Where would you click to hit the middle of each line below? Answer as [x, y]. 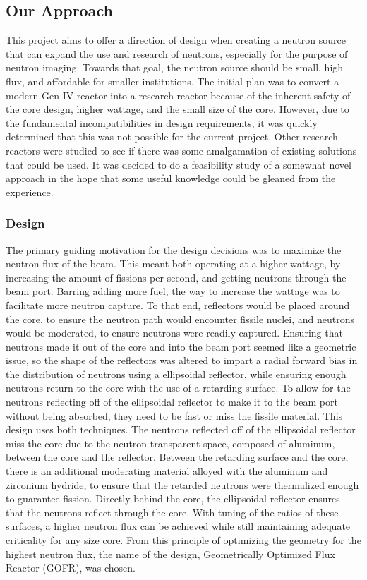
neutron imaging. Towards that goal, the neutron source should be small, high [175, 67]
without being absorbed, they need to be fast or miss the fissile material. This [174, 415]
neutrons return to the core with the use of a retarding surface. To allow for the [178, 388]
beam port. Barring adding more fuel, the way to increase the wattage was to [173, 291]
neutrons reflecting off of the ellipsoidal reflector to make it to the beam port [172, 402]
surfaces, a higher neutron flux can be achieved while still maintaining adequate [178, 526]
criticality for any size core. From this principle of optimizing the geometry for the [183, 540]
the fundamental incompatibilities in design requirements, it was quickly [162, 122]
